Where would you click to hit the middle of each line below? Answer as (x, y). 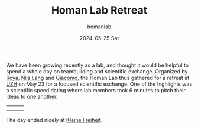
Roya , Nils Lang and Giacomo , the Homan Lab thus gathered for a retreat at (98, 78)
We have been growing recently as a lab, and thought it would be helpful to (98, 65)
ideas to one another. (32, 96)
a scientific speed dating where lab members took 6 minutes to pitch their (96, 90)
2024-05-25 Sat (99, 38)
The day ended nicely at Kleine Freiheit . (54, 120)
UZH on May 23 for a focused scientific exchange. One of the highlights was (99, 84)
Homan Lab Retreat (99, 10)
